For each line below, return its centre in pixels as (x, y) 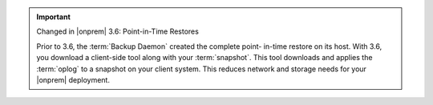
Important (54, 17)
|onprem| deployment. (73, 79)
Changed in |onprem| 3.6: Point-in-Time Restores (118, 31)
